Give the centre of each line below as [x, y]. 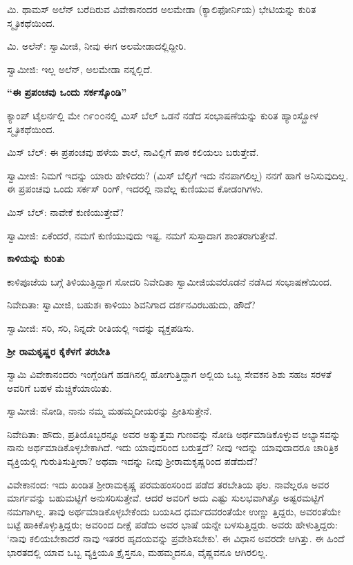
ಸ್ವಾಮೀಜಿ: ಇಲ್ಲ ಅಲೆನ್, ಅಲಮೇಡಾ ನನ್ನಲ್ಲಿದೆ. [80, 69]
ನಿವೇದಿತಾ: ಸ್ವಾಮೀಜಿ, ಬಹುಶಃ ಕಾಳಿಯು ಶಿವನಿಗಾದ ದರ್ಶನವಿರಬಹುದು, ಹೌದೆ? [131, 305]
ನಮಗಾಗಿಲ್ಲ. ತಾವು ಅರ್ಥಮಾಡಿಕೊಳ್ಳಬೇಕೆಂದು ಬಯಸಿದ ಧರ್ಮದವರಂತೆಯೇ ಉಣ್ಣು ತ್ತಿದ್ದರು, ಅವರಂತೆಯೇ [174, 511]
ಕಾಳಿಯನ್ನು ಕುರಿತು [36, 258]
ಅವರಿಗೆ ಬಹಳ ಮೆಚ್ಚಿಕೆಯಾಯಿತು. [60, 387]
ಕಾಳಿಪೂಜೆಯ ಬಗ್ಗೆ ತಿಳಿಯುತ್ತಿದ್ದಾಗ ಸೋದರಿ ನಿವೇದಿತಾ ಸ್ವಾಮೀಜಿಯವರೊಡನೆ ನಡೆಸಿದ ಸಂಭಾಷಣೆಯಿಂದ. [170, 281]
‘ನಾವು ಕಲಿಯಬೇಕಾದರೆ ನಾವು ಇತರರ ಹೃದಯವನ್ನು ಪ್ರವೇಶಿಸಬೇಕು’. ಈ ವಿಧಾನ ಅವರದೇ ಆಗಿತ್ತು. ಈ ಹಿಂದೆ [176, 538]
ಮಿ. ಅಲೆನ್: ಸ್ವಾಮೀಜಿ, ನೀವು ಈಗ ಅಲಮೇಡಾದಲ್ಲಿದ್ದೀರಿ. [97, 46]
